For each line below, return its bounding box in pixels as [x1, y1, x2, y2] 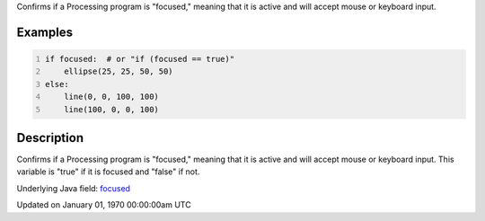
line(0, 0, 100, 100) [64, 92, 159, 102]
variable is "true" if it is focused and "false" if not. [16, 166, 200, 177]
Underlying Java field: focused [16, 182, 130, 193]
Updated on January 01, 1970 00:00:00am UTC [16, 199, 192, 210]
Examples [16, 24, 74, 40]
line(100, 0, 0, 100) [64, 104, 159, 114]
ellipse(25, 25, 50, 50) [64, 66, 174, 76]
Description [16, 130, 84, 146]
